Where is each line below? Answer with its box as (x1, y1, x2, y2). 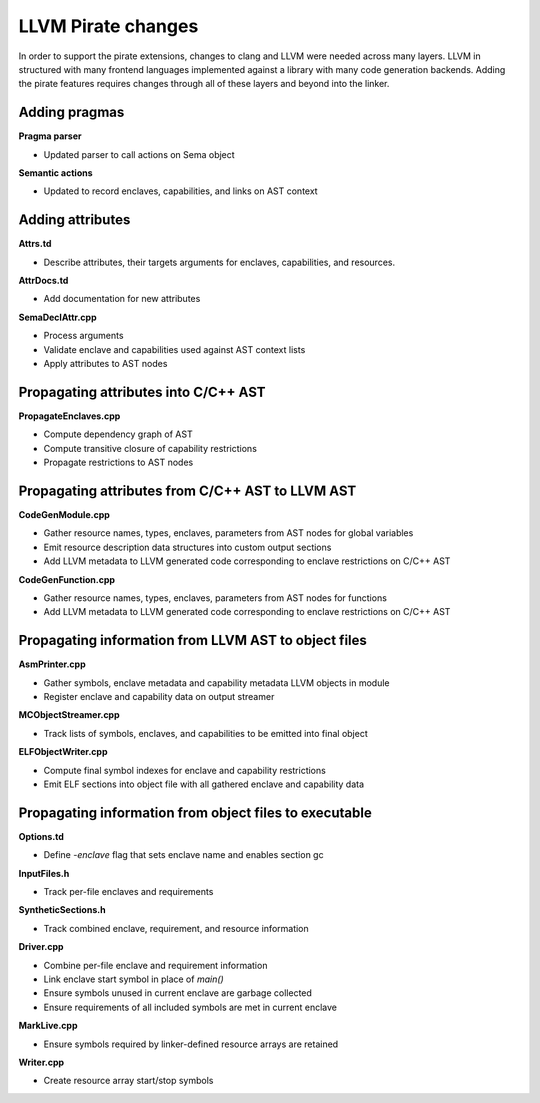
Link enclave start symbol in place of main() (43, 973, 224, 985)
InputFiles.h (18, 867, 70, 879)
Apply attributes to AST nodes (43, 358, 168, 370)
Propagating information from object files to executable (18, 804, 372, 821)
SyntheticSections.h (18, 904, 106, 916)
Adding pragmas (18, 104, 125, 121)
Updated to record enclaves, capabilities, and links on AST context (43, 185, 319, 197)
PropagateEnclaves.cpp (18, 410, 121, 422)
